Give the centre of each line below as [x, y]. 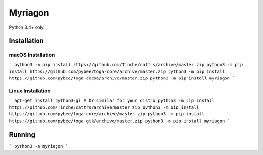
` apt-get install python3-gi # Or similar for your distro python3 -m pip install [112, 100]
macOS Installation [32, 55]
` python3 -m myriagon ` [38, 146]
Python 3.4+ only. [27, 27]
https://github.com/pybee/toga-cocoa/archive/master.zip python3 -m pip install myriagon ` [122, 78]
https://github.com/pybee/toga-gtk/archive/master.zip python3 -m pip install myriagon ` [119, 121]
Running [22, 134]
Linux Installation [30, 91]
